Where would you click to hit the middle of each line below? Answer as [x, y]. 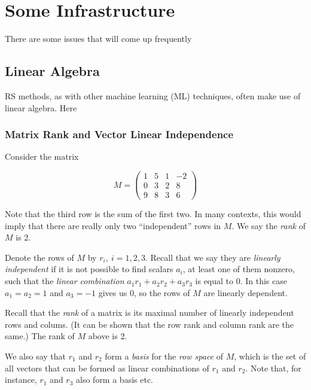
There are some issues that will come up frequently [98, 39]
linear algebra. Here [41, 107]
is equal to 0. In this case [241, 281]
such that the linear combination [65, 281]
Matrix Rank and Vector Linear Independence [119, 134]
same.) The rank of [40, 336]
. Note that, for [273, 368]
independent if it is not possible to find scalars [89, 269]
